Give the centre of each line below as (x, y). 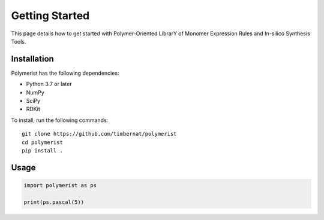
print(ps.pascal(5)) (54, 202)
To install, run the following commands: (60, 120)
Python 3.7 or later (49, 84)
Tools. (19, 41)
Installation (32, 59)
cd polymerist (42, 142)
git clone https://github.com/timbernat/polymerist (99, 134)
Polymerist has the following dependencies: (65, 73)
